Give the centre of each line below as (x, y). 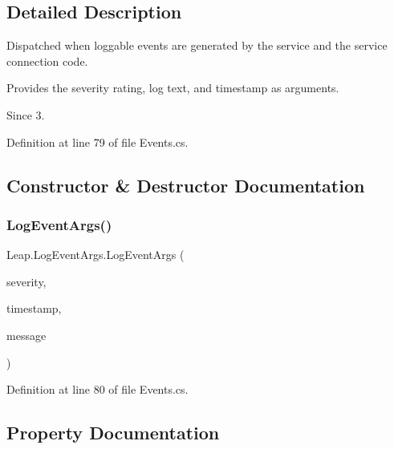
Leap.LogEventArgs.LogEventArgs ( (95, 255)
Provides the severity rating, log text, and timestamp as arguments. (173, 88)
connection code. (47, 61)
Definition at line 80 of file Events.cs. (97, 389)
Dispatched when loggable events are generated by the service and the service (197, 45)
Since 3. (26, 114)
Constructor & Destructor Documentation (186, 185)
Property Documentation (113, 433)
